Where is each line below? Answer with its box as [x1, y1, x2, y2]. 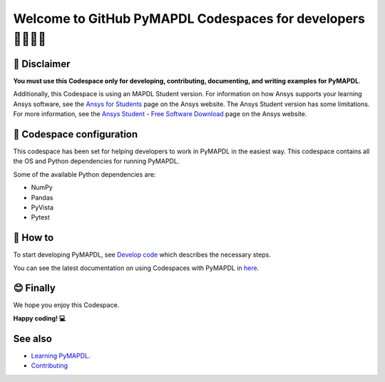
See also [13, 332, 53, 345]
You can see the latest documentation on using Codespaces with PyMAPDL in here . [13, 264, 260, 272]
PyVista [31, 203, 53, 212]
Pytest [31, 213, 50, 222]
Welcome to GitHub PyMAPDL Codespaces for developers [13, 11, 365, 26]
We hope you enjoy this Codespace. [13, 301, 120, 309]
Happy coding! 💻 [13, 314, 66, 322]
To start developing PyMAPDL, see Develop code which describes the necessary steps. [13, 250, 271, 259]
